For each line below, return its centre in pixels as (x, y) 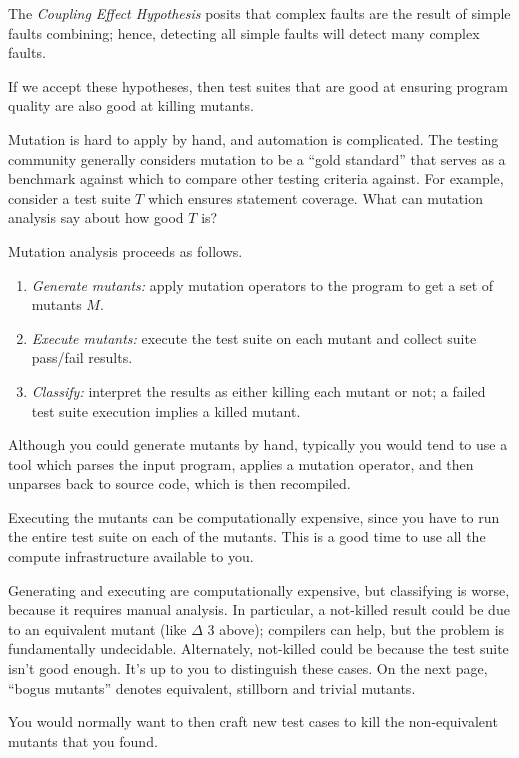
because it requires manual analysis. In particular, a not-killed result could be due (259, 609)
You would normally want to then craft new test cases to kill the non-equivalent (253, 721)
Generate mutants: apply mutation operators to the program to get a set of (262, 284)
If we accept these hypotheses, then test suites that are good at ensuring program (258, 85)
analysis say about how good (96, 217)
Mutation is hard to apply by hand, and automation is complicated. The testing (253, 138)
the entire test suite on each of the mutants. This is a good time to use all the (247, 536)
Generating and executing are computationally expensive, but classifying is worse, (259, 589)
